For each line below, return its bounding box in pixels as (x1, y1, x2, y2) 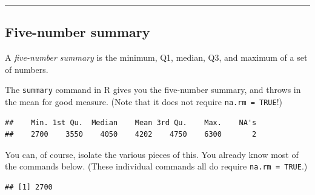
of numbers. (5, 63, 48, 75)
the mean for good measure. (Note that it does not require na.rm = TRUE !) (5, 95, 282, 108)
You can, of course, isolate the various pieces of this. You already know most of (5, 148, 299, 160)
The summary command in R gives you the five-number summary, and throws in (5, 83, 301, 96)
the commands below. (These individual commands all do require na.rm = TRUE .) (5, 160, 308, 173)
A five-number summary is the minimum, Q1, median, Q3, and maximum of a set (5, 51, 308, 64)
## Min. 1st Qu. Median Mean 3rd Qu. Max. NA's (5, 118, 257, 127)
